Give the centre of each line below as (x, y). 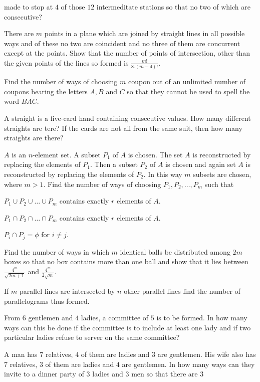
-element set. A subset (67, 154)
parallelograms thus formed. (47, 301)
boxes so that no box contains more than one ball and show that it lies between (126, 261)
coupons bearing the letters (46, 91)
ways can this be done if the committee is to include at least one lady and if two (127, 327)
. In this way (163, 174)
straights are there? (34, 138)
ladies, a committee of (115, 318)
